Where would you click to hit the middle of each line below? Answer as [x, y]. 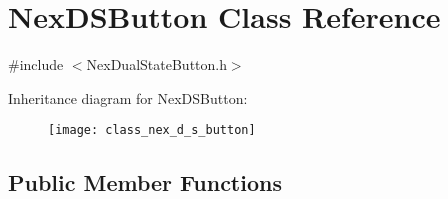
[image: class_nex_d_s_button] [152, 130]
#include [36, 64]
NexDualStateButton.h [156, 64]
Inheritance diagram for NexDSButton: [128, 97]
